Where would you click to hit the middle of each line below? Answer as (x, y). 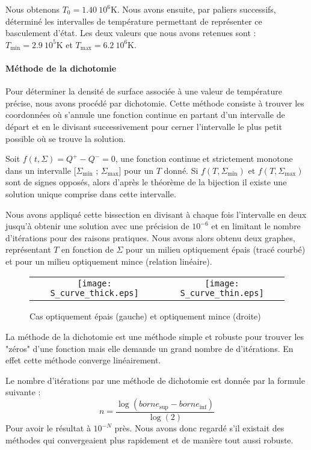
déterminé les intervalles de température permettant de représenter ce (134, 21)
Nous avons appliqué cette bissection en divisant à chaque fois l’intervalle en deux (156, 214)
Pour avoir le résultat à (48, 428)
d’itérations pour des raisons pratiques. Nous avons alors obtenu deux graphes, (150, 237)
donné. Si (181, 170)
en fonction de (88, 249)
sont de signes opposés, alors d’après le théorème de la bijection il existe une (146, 182)
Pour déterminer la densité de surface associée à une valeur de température (144, 91)
